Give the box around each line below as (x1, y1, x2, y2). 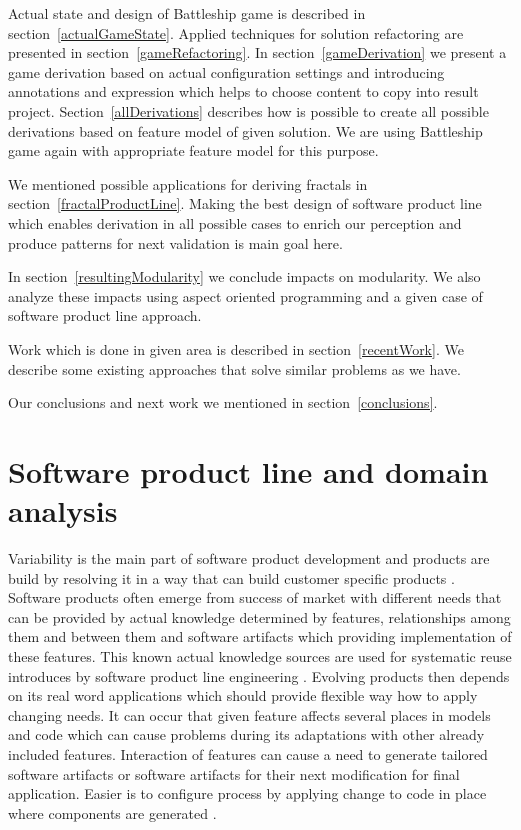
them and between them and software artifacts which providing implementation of (8, 626, 512, 647)
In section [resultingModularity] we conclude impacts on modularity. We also (8, 266, 481, 287)
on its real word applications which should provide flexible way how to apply (8, 685, 478, 706)
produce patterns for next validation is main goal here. (8, 232, 343, 253)
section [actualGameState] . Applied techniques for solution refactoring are (8, 22, 464, 43)
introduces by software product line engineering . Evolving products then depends (8, 665, 510, 686)
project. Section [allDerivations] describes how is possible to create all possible (8, 100, 489, 121)
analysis (8, 490, 118, 531)
